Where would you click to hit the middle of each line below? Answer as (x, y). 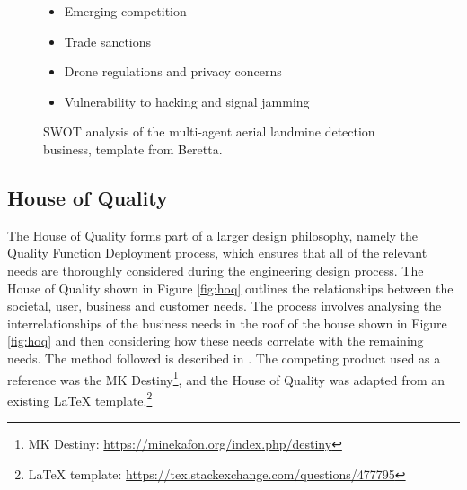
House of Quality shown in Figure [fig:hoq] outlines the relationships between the (230, 288)
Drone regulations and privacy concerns (173, 71)
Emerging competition (125, 11)
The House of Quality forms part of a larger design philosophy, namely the (213, 235)
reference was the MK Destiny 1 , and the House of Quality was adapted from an (226, 378)
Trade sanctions (108, 41)
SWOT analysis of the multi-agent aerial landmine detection (209, 131)
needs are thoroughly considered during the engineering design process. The (216, 270)
